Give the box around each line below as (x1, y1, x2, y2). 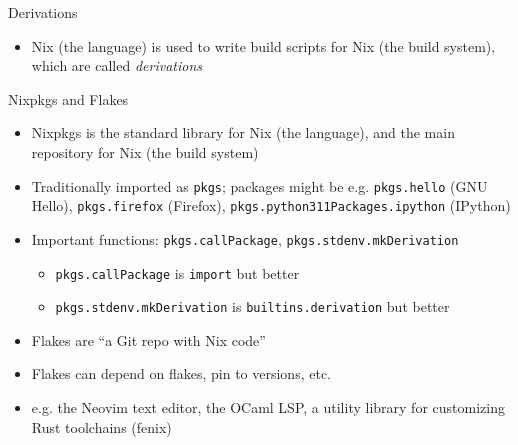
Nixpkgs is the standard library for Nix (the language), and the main (31, 122, 455, 143)
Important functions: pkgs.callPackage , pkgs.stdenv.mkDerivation (31, 228, 459, 249)
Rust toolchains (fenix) (31, 416, 172, 437)
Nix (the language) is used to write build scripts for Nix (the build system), (31, 35, 496, 56)
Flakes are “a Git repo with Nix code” (31, 329, 266, 350)
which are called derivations (31, 55, 202, 76)
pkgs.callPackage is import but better (55, 262, 300, 283)
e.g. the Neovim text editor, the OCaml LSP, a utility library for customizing (31, 397, 505, 418)
